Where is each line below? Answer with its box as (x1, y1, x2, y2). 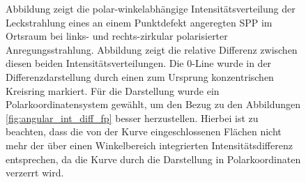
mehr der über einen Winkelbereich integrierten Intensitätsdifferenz (6, 137, 293, 152)
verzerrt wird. (6, 165, 64, 180)
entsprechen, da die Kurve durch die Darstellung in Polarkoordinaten (6, 151, 301, 166)
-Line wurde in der (192, 56, 272, 70)
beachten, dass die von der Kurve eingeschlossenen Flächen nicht (6, 124, 282, 139)
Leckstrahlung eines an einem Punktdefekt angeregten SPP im (6, 15, 273, 29)
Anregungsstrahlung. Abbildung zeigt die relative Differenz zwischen (6, 42, 298, 56)
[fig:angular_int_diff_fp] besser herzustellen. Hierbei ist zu (6, 110, 259, 125)
